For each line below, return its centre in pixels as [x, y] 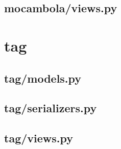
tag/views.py [39, 138]
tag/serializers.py [51, 108]
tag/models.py [43, 78]
